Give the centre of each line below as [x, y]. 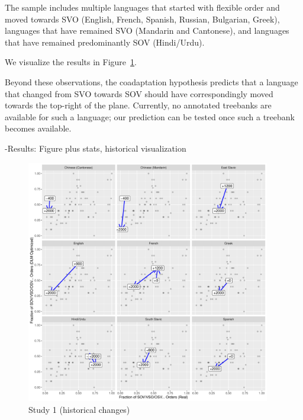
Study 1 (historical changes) [79, 409]
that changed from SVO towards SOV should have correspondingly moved [139, 93]
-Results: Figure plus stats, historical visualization [96, 148]
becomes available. [38, 128]
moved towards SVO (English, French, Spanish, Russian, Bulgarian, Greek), [142, 19]
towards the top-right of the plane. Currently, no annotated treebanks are [138, 105]
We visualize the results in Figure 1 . [71, 62]
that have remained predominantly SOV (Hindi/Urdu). [105, 42]
